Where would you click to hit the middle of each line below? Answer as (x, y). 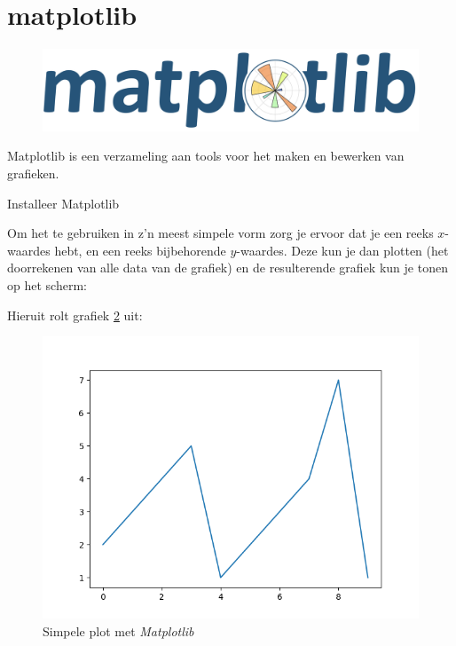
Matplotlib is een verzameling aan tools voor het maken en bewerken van (206, 156)
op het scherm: (47, 285)
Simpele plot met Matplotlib (118, 630)
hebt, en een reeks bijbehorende (140, 250)
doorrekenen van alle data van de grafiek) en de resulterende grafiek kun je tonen (228, 268)
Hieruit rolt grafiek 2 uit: (75, 315)
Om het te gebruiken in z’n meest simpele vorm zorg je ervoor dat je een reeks (220, 233)
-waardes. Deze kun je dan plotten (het (342, 250)
